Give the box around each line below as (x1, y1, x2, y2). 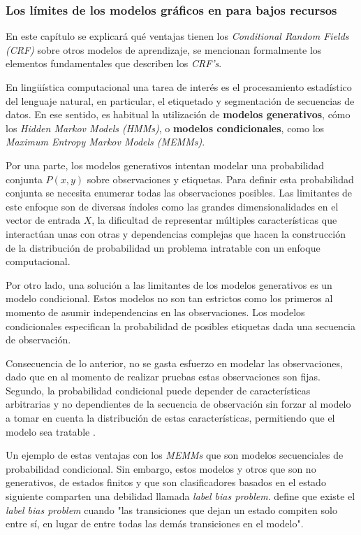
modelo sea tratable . (6, 424, 96, 438)
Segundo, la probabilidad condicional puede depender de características (6, 383, 311, 397)
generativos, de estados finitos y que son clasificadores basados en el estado (6, 475, 326, 490)
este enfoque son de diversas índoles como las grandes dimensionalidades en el (6, 199, 339, 213)
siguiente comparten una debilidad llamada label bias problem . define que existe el (6, 489, 355, 504)
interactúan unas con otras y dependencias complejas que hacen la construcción (6, 226, 346, 241)
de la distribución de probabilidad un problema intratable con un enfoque (6, 240, 321, 255)
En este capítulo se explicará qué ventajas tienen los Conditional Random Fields (6, 29, 349, 43)
